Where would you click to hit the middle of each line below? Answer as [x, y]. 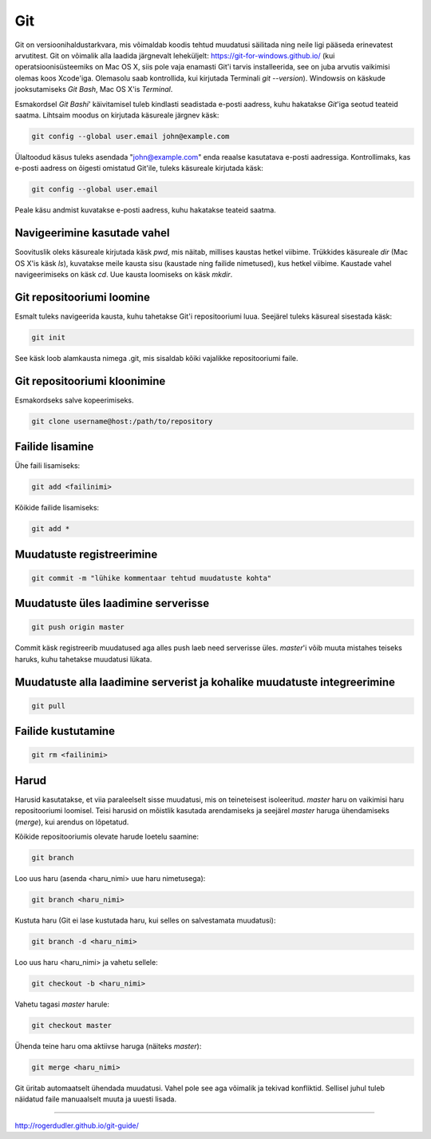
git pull [49, 706]
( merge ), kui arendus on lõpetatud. [72, 822]
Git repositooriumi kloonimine [90, 381]
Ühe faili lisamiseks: [47, 466]
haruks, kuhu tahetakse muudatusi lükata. [83, 659]
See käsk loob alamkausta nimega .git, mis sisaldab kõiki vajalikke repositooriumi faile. [156, 358]
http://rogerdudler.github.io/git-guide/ [77, 1125]
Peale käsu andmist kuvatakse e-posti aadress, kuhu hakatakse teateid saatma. [146, 210]
